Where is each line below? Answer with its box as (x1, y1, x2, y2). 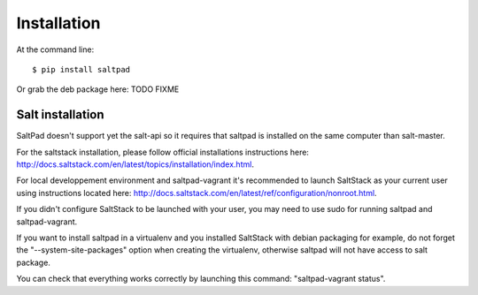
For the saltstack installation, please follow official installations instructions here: (16, 147, 310, 157)
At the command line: (16, 44, 95, 55)
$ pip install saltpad (32, 64, 131, 74)
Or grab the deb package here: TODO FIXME (16, 84, 180, 95)
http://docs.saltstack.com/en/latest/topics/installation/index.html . (16, 159, 254, 170)
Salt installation (16, 107, 105, 123)
